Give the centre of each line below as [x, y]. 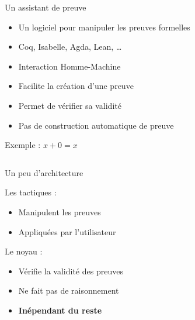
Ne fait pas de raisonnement [69, 290]
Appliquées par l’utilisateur [67, 231]
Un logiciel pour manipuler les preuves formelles [104, 27]
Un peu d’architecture [44, 172]
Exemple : [23, 145]
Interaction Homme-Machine [69, 66]
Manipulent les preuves [60, 211]
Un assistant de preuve [46, 7]
